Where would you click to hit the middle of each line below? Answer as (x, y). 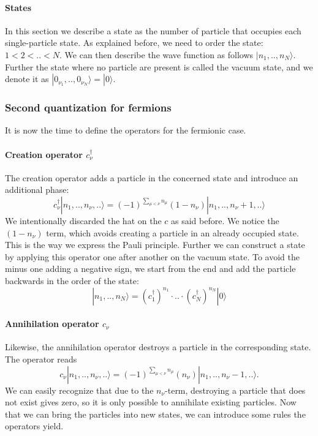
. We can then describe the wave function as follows (157, 54)
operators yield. (34, 426)
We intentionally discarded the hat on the (83, 220)
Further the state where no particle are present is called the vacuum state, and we (159, 66)
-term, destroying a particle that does (235, 390)
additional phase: (37, 190)
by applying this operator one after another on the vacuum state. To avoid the (152, 256)
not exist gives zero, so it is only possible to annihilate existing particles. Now (151, 402)
